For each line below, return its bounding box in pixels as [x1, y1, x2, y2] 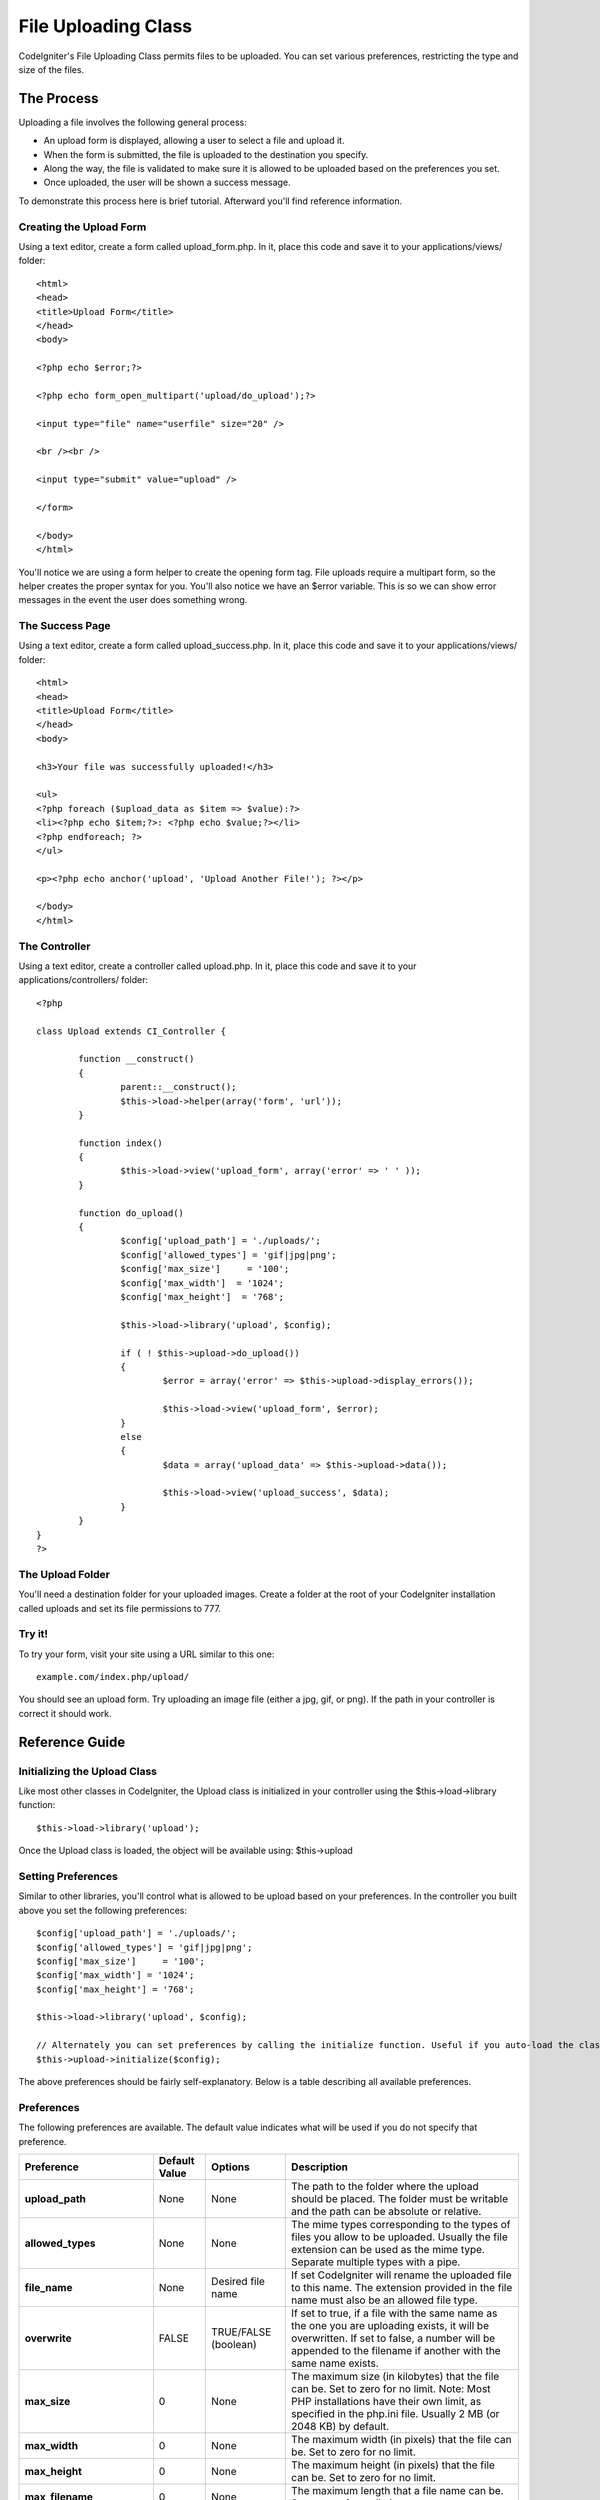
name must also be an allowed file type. [291, 2293, 479, 2307]
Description [291, 2160, 349, 2174]
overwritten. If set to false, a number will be [291, 2331, 496, 2345]
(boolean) [211, 2337, 257, 2351]
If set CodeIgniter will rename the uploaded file [291, 2268, 512, 2282]
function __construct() [78, 1053, 195, 1065]
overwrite [24, 2331, 72, 2345]
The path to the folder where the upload [291, 2179, 479, 2193]
